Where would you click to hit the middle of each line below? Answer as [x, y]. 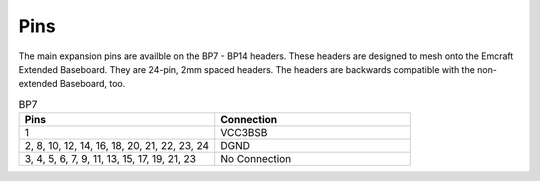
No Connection [256, 159]
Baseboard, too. [92, 84]
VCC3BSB [244, 133]
